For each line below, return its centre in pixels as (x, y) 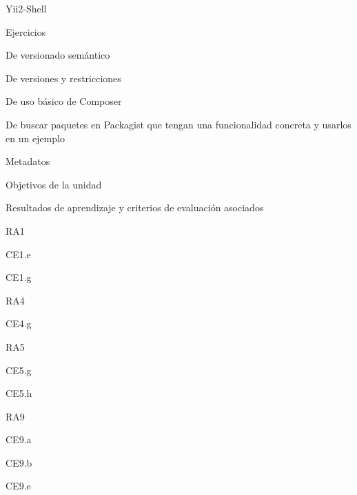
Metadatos (28, 161)
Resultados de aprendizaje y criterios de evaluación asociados (135, 207)
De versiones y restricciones (63, 78)
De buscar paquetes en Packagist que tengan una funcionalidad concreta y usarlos (178, 124)
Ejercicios (26, 31)
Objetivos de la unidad (54, 184)
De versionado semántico (58, 55)
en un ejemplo (35, 138)
